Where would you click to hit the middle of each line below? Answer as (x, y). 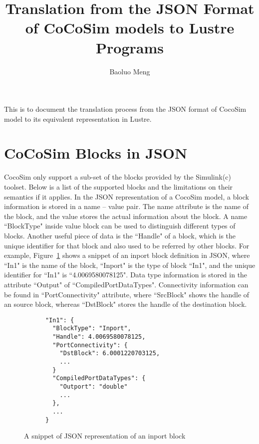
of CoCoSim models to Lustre (130, 28)
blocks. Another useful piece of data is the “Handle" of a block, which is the (120, 235)
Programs (130, 47)
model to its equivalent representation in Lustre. (78, 118)
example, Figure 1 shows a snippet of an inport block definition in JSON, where (127, 255)
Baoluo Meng (130, 71)
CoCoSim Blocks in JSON (96, 153)
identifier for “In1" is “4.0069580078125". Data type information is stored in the (126, 275)
